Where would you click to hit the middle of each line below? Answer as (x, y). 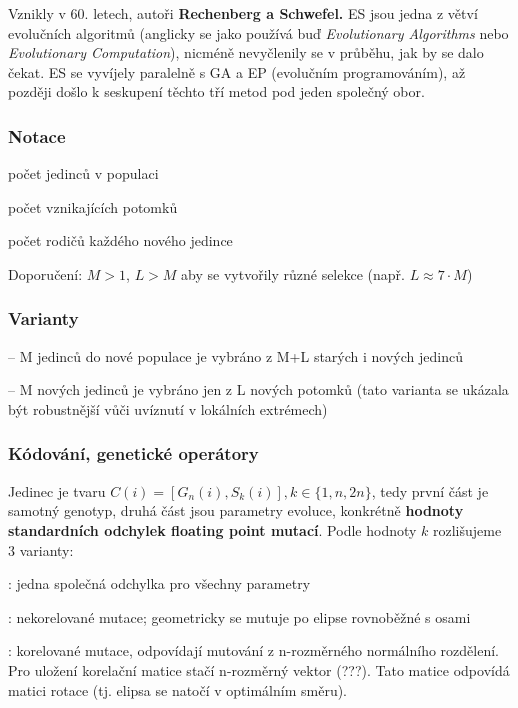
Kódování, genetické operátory (133, 453)
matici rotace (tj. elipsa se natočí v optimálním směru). (178, 689)
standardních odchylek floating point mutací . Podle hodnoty (212, 529)
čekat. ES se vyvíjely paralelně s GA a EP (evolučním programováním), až (237, 71)
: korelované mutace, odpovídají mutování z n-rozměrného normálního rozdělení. (253, 650)
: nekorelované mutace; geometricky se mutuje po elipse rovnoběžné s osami (239, 616)
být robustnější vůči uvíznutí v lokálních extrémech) (168, 408)
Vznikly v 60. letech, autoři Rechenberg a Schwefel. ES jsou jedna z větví (243, 13)
